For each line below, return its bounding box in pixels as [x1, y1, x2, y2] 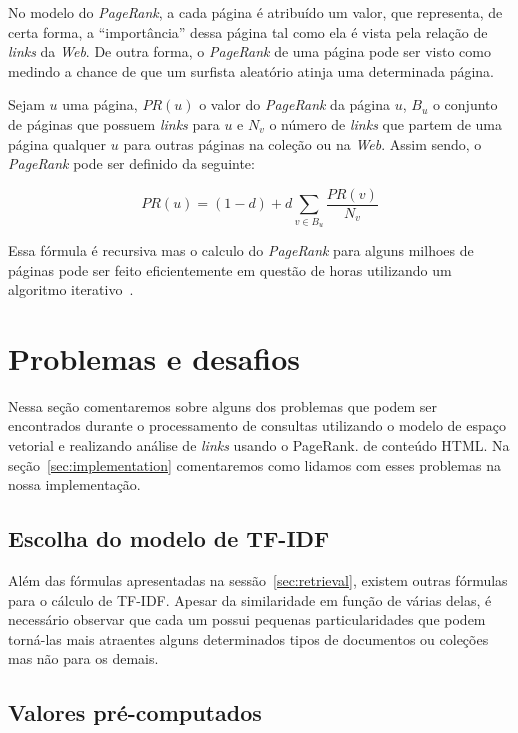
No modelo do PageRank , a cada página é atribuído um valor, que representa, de [8, 2, 503, 22]
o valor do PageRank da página [199, 94, 391, 115]
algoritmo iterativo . [8, 279, 134, 300]
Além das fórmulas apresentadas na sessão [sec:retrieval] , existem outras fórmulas [8, 570, 508, 591]
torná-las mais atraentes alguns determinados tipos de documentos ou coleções [8, 628, 489, 649]
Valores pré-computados [8, 697, 262, 728]
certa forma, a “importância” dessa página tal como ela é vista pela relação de [8, 21, 488, 42]
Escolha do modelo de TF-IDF [8, 523, 330, 554]
